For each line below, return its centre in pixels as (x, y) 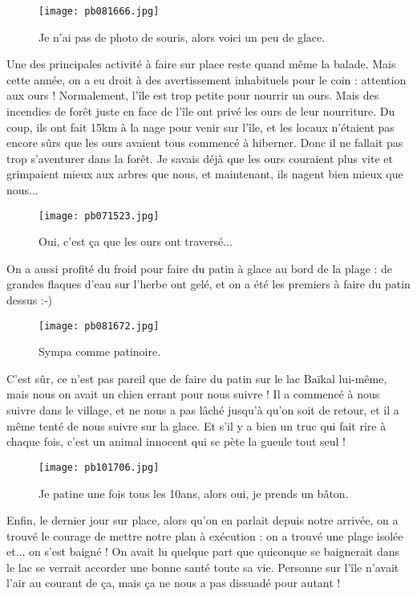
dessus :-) (29, 300)
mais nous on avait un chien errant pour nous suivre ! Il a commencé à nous (193, 394)
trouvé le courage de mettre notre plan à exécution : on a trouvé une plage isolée (205, 535)
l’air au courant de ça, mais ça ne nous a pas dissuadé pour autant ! (174, 583)
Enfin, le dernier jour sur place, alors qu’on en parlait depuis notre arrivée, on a (202, 520)
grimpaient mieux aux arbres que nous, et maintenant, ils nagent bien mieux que (205, 174)
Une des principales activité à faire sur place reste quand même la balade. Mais (201, 64)
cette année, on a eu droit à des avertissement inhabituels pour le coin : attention (206, 79)
